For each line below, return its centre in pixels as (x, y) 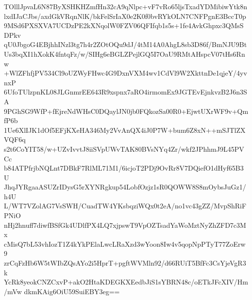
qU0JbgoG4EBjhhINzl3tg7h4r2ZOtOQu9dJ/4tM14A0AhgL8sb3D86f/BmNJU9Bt (126, 44)
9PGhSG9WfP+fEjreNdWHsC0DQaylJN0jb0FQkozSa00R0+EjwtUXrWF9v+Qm (126, 111)
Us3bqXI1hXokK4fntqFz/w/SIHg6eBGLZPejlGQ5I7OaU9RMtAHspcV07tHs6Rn (125, 54)
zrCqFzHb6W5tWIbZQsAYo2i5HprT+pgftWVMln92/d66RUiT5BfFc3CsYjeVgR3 (125, 263)
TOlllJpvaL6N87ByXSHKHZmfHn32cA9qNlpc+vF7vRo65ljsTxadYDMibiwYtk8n (126, 6)
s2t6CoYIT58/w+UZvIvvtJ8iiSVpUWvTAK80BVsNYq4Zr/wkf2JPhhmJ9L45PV (124, 149)
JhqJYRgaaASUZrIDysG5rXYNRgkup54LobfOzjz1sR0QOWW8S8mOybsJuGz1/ (125, 187)
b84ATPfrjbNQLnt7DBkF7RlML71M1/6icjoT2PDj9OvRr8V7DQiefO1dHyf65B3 (124, 168)
